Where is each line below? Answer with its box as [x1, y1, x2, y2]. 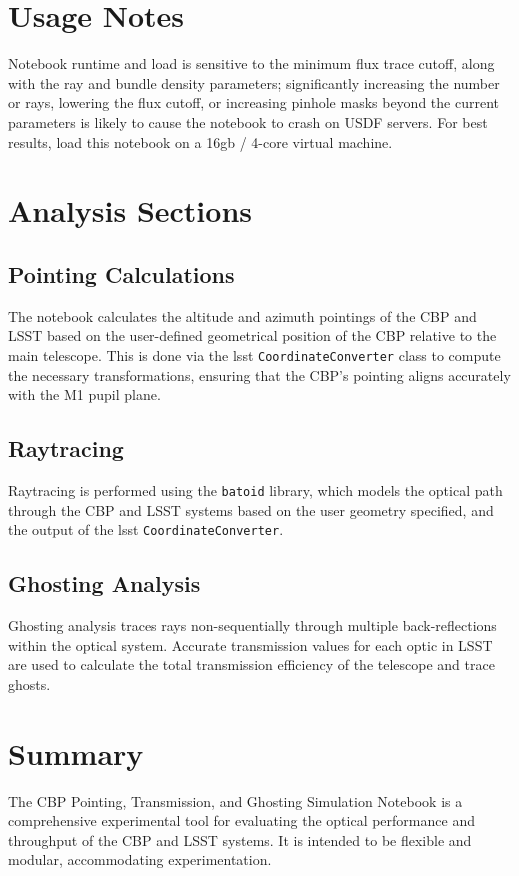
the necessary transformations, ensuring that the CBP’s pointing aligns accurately [8, 364, 511, 385]
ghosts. [8, 673, 51, 694]
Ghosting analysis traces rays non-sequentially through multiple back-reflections [8, 615, 497, 636]
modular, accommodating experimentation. [8, 849, 272, 870]
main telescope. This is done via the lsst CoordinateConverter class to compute [8, 344, 501, 365]
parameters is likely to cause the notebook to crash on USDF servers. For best [8, 111, 488, 132]
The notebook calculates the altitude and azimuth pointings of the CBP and [8, 305, 477, 326]
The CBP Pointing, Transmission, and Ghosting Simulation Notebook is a [8, 790, 463, 811]
